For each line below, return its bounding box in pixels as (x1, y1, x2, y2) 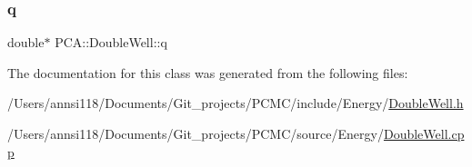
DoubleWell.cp (383, 124, 465, 142)
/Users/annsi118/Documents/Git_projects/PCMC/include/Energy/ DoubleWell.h (7, 93, 464, 113)
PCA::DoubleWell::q (55, 33, 167, 52)
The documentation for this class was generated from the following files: (7, 63, 408, 82)
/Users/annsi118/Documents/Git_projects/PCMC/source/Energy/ (7, 124, 384, 142)
